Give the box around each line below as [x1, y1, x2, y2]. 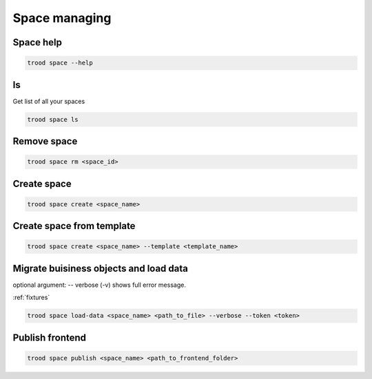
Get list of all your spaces [12, 97, 85, 105]
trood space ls [27, 116, 79, 123]
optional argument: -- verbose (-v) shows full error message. [12, 281, 186, 289]
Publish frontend [12, 332, 86, 343]
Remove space [12, 136, 78, 147]
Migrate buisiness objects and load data [12, 262, 189, 274]
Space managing [12, 10, 112, 25]
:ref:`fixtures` [12, 293, 50, 302]
